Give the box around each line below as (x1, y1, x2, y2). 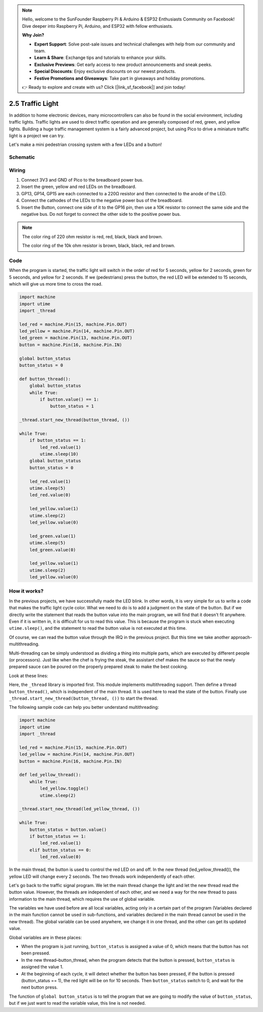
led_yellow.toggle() (39, 786, 89, 791)
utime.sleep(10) (39, 452, 79, 457)
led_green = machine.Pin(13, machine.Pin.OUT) (19, 335, 132, 341)
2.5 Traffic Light (9, 99, 59, 107)
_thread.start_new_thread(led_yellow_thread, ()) (19, 806, 140, 812)
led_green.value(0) (29, 547, 76, 553)
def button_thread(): (19, 376, 71, 382)
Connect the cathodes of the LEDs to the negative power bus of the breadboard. (21, 198, 183, 204)
